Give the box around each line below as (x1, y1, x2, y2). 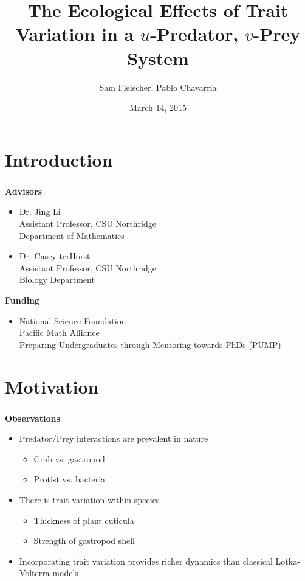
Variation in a (15, 21, 134, 46)
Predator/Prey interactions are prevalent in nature (19, 432, 208, 445)
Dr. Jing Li (19, 205, 61, 218)
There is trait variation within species (19, 493, 160, 506)
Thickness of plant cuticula (33, 513, 134, 526)
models (52, 566, 78, 579)
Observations (5, 411, 60, 424)
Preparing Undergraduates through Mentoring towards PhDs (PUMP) (19, 338, 281, 350)
